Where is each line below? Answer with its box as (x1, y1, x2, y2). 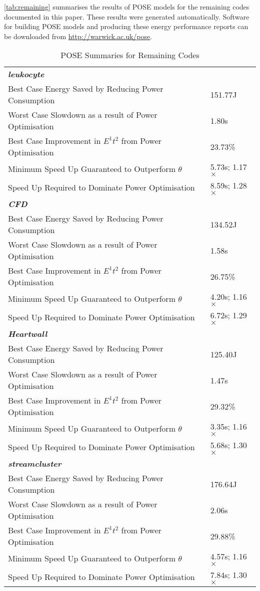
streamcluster (8, 458, 61, 470)
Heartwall (8, 328, 47, 340)
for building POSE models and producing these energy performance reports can (4, 21, 248, 32)
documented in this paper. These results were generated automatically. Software (4, 11, 249, 22)
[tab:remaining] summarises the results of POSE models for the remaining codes (4, 2, 249, 12)
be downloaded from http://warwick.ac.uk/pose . (4, 31, 152, 41)
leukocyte (8, 68, 44, 80)
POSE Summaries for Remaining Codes (60, 49, 199, 61)
